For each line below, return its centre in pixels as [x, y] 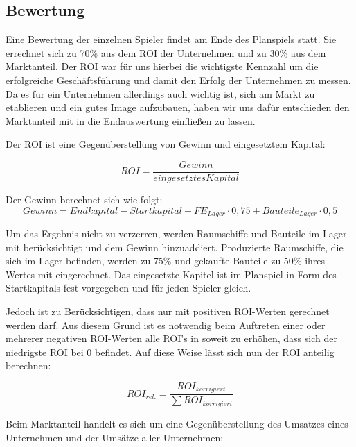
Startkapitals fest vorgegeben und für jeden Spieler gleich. [128, 288]
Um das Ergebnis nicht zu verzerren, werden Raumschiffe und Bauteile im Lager [176, 234]
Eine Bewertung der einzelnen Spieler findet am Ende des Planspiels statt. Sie [171, 39]
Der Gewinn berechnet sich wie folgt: [84, 200]
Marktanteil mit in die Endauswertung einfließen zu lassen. [131, 120]
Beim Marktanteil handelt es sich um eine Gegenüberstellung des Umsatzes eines [177, 423]
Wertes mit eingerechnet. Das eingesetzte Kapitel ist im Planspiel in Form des [171, 274]
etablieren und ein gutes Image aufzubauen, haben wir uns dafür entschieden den [178, 107]
